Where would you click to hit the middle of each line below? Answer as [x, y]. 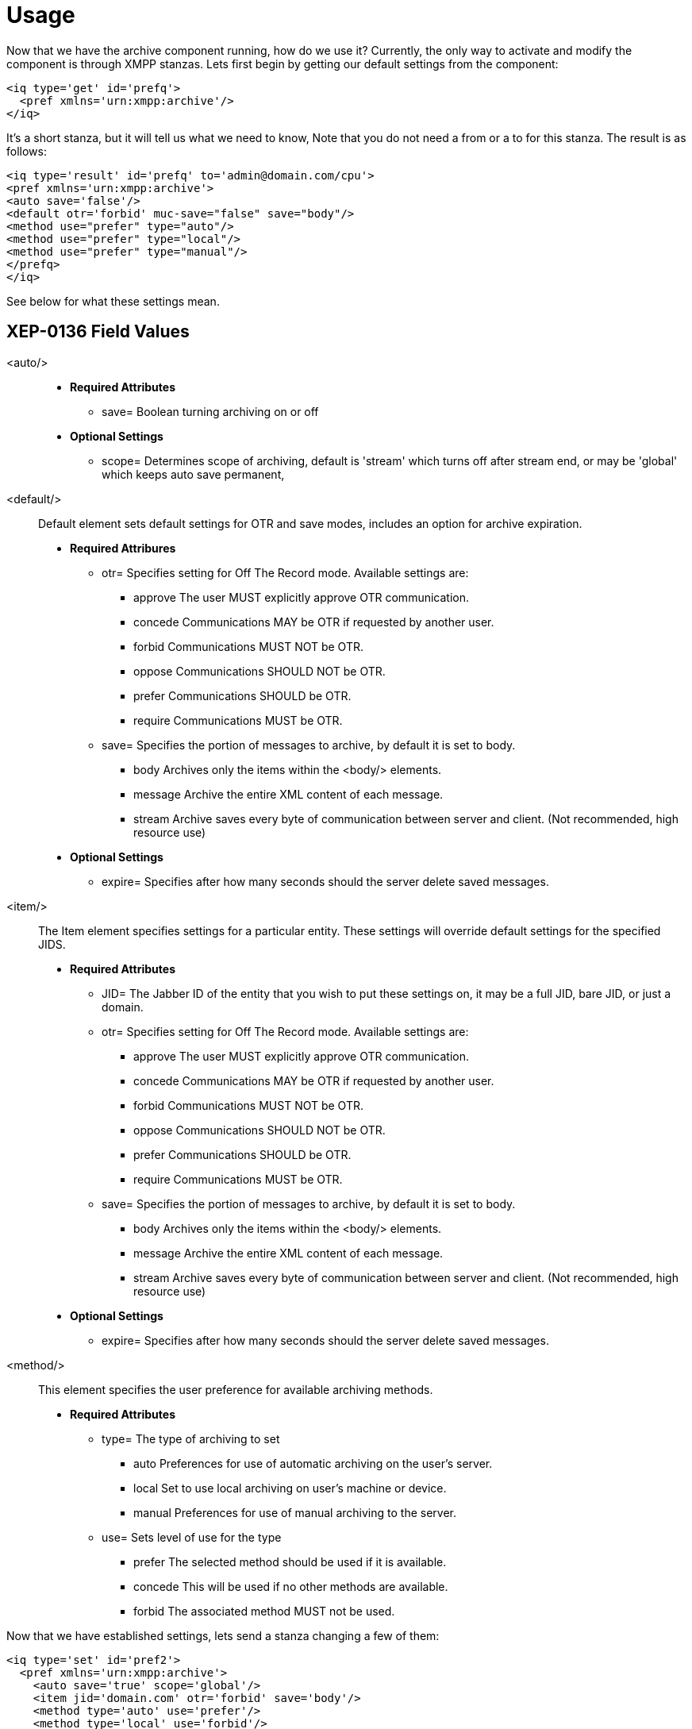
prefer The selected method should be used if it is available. [290, 1561]
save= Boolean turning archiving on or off [210, 411]
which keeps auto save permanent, [193, 474]
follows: [27, 151]
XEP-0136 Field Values [98, 332]
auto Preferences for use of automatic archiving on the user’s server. [313, 1463]
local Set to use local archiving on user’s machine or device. [290, 1488]
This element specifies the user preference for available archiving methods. [236, 1389]
